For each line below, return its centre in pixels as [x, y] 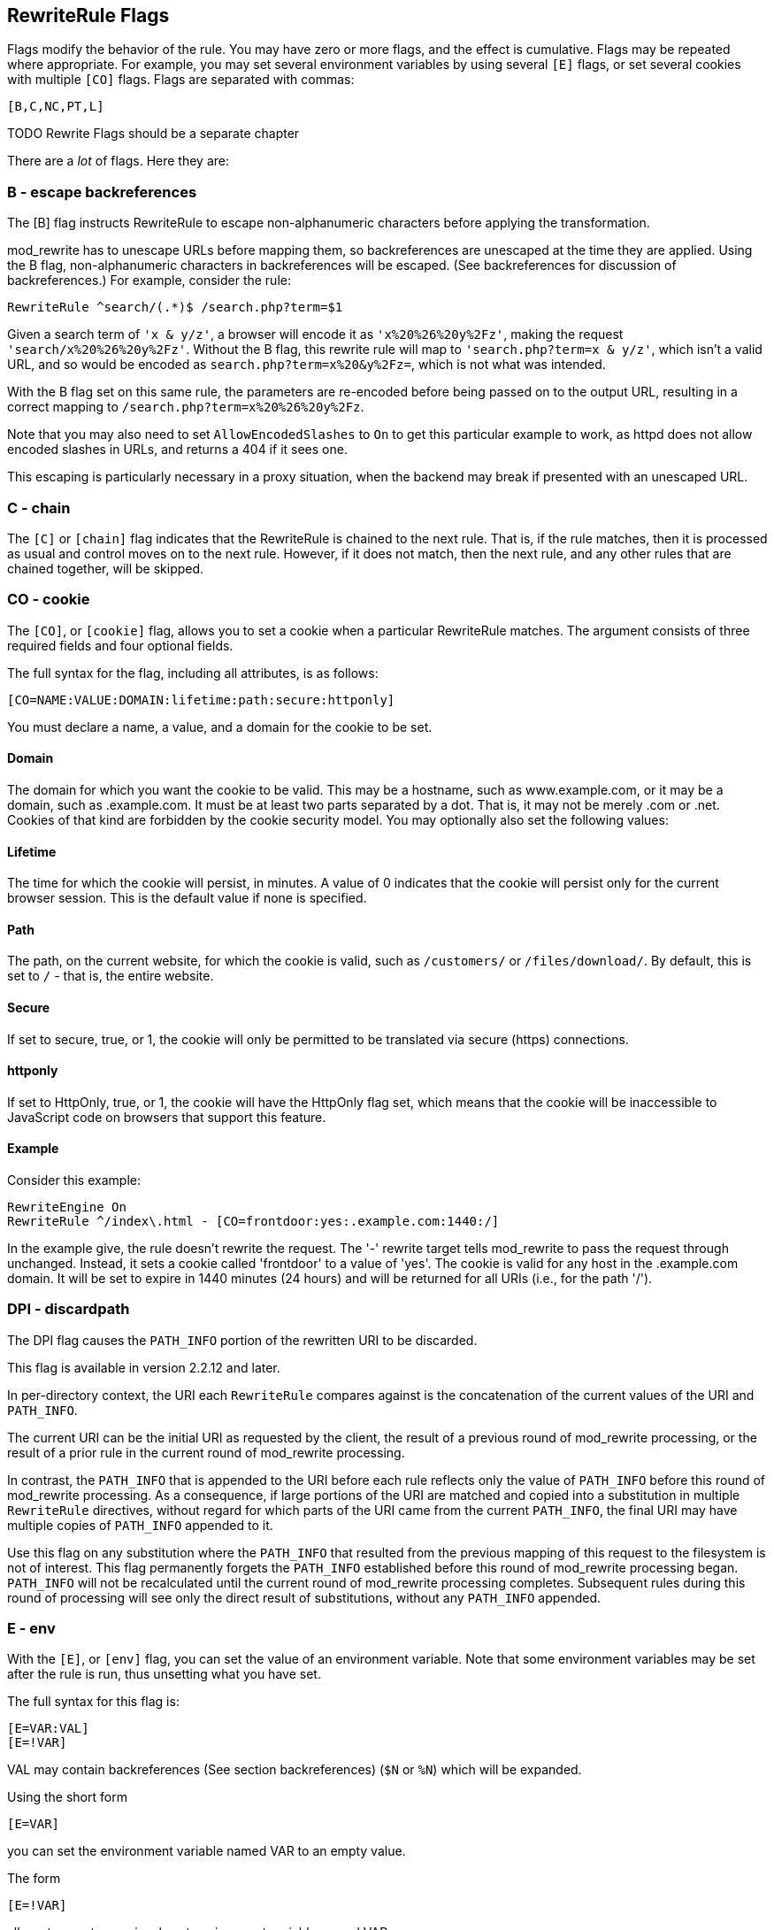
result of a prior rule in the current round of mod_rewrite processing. [206, 1452]
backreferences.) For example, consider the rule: [149, 281]
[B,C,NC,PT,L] [56, 107]
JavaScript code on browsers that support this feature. [167, 1117]
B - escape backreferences [102, 192]
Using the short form [67, 1797]
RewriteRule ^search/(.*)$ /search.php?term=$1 [175, 308]
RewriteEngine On [67, 1207]
